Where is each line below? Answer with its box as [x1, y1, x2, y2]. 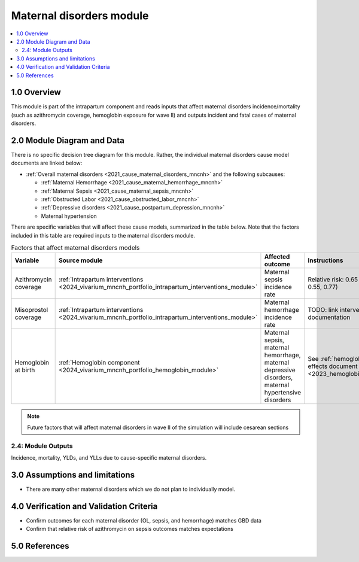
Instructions [308, 256, 343, 265]
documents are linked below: [11, 159, 83, 167]
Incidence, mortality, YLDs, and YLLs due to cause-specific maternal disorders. [11, 454, 207, 461]
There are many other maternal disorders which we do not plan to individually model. [26, 485, 236, 493]
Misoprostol [14, 306, 48, 314]
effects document [308, 362, 358, 370]
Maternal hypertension [41, 212, 97, 220]
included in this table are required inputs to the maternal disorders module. [11, 232, 196, 239]
